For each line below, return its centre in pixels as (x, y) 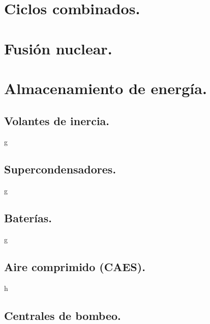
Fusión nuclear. (58, 48)
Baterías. (28, 218)
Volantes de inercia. (57, 120)
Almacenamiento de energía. (106, 88)
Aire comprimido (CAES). (75, 266)
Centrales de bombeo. (63, 315)
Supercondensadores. (60, 169)
